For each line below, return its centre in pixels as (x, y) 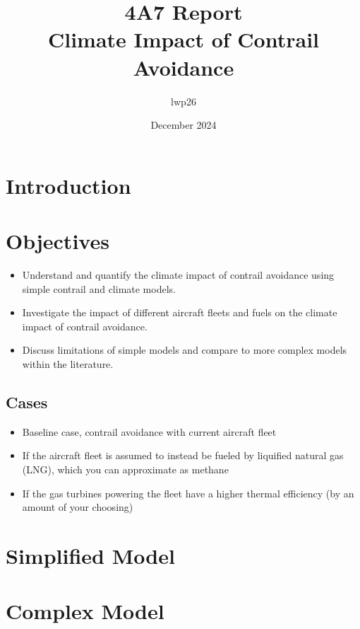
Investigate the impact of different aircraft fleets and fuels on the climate (180, 312)
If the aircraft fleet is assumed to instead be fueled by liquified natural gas (183, 455)
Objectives (58, 241)
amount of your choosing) (78, 507)
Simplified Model (90, 555)
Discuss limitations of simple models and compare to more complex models (185, 350)
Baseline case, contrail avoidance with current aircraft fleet (149, 431)
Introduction (68, 185)
